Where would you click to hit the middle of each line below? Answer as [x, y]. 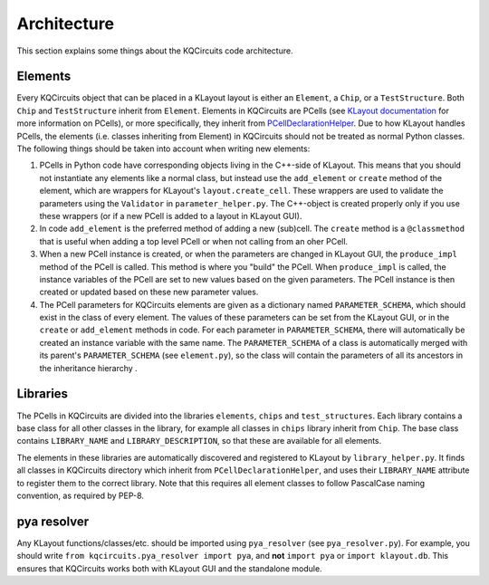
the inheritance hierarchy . [88, 368]
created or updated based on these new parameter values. [149, 292]
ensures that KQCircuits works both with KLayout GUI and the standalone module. [169, 568]
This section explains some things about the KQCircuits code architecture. [155, 51]
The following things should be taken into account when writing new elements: [163, 149]
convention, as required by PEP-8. [81, 495]
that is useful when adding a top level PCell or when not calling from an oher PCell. [194, 241]
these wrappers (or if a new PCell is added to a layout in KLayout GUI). [171, 216]
